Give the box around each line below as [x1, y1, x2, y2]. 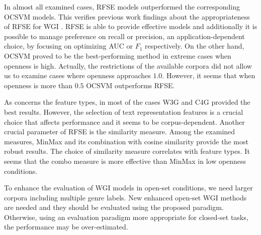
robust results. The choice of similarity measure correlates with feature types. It [4, 146, 250, 156]
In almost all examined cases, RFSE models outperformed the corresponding [4, 2, 240, 12]
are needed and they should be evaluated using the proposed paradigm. [4, 202, 224, 212]
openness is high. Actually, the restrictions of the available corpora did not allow [4, 60, 252, 71]
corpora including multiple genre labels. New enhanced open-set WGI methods [4, 192, 247, 202]
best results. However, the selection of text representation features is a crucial [4, 106, 243, 117]
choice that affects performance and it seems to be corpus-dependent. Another [4, 116, 245, 127]
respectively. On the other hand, [145, 41, 244, 51]
